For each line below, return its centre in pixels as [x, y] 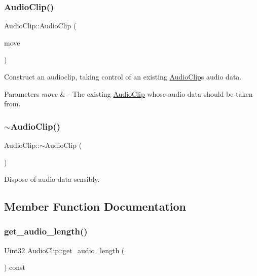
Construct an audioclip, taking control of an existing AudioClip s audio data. [123, 76]
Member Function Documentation [95, 206]
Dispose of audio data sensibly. [52, 179]
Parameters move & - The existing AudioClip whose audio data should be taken [128, 93]
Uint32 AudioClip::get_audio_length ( [64, 250]
